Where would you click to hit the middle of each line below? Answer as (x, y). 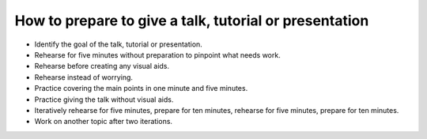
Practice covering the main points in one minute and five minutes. (141, 88)
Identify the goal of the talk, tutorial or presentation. (119, 44)
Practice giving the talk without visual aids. (104, 100)
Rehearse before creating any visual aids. (102, 66)
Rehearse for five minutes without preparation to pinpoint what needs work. (157, 54)
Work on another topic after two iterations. (104, 122)
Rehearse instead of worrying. (84, 77)
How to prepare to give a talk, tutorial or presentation (192, 21)
